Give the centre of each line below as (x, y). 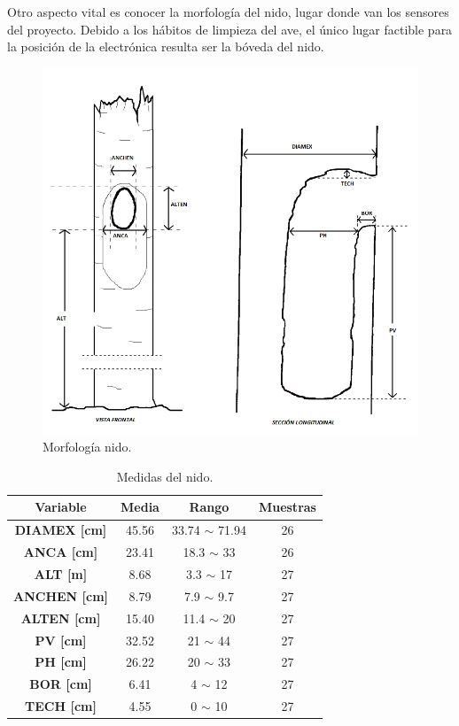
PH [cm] (61, 662)
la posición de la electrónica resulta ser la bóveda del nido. (166, 46)
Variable (61, 507)
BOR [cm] (61, 684)
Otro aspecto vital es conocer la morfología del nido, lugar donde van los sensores (228, 12)
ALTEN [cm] (61, 618)
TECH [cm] (61, 706)
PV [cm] (61, 640)
